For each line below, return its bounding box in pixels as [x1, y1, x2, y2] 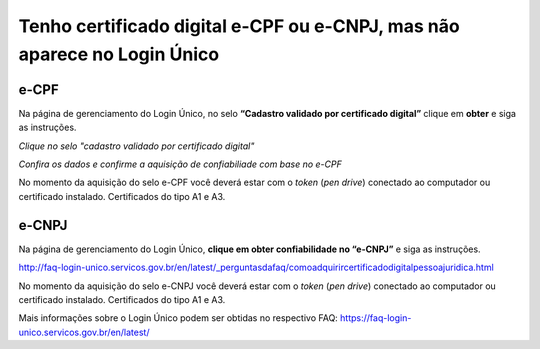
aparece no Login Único [18, 43, 220, 65]
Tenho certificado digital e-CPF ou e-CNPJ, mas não [18, 15, 460, 37]
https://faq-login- [340, 312, 412, 324]
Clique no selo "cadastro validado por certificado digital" [18, 140, 255, 152]
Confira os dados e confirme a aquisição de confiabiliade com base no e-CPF [18, 158, 342, 170]
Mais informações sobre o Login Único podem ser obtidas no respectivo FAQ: [18, 312, 339, 324]
